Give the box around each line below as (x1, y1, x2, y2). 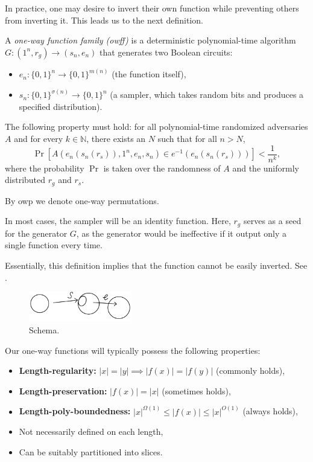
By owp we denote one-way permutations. (5, 194, 159, 207)
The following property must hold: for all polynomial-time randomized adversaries (5, 120, 308, 133)
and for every (14, 132, 63, 145)
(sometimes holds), (162, 384, 231, 397)
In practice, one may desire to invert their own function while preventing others (5, 2, 299, 14)
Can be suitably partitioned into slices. (19, 445, 163, 458)
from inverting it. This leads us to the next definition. (5, 13, 203, 26)
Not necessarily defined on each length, (19, 425, 163, 438)
